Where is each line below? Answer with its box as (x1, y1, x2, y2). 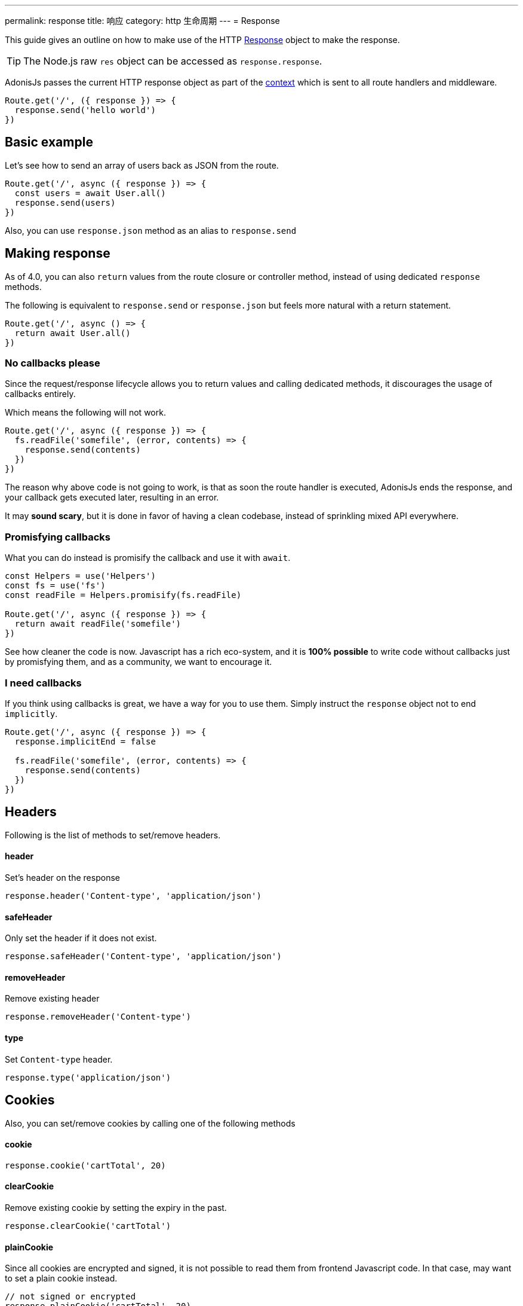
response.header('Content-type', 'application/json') (5, 891, 261, 901)
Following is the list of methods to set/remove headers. (5, 829, 221, 840)
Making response (5, 246, 110, 261)
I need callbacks (5, 676, 82, 689)
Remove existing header (5, 993, 100, 1004)
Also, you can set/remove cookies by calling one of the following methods (5, 1118, 296, 1128)
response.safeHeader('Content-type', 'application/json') (5, 951, 282, 962)
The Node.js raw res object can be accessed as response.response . (23, 55, 322, 67)
